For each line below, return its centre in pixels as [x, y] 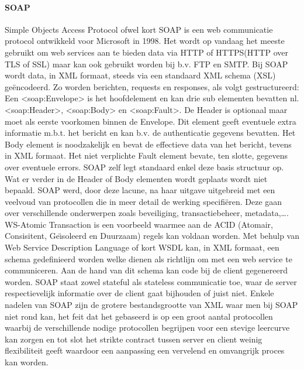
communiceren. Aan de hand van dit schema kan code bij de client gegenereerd [146, 270]
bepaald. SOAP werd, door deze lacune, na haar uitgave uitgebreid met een [140, 190]
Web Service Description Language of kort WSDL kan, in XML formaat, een [142, 247]
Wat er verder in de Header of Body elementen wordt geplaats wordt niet [136, 178]
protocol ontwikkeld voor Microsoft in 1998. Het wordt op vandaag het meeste [145, 41]
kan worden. [27, 362]
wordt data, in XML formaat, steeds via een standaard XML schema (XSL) [140, 75]
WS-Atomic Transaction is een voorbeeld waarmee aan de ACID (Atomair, [139, 224]
